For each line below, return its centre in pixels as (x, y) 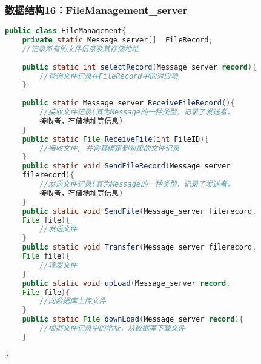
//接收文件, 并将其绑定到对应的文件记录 (110, 148)
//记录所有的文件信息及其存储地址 (81, 49)
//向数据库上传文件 (73, 301)
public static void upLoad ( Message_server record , (126, 283)
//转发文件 (58, 265)
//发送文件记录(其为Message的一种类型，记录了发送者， (137, 184)
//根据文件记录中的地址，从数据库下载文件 (112, 329)
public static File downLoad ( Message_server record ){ (133, 319)
